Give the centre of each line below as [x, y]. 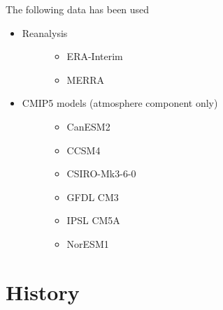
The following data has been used [78, 9]
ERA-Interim [95, 56]
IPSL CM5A [93, 220]
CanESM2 [88, 126]
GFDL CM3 [93, 197]
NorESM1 [88, 243]
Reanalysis [45, 32]
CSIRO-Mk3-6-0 [101, 174]
